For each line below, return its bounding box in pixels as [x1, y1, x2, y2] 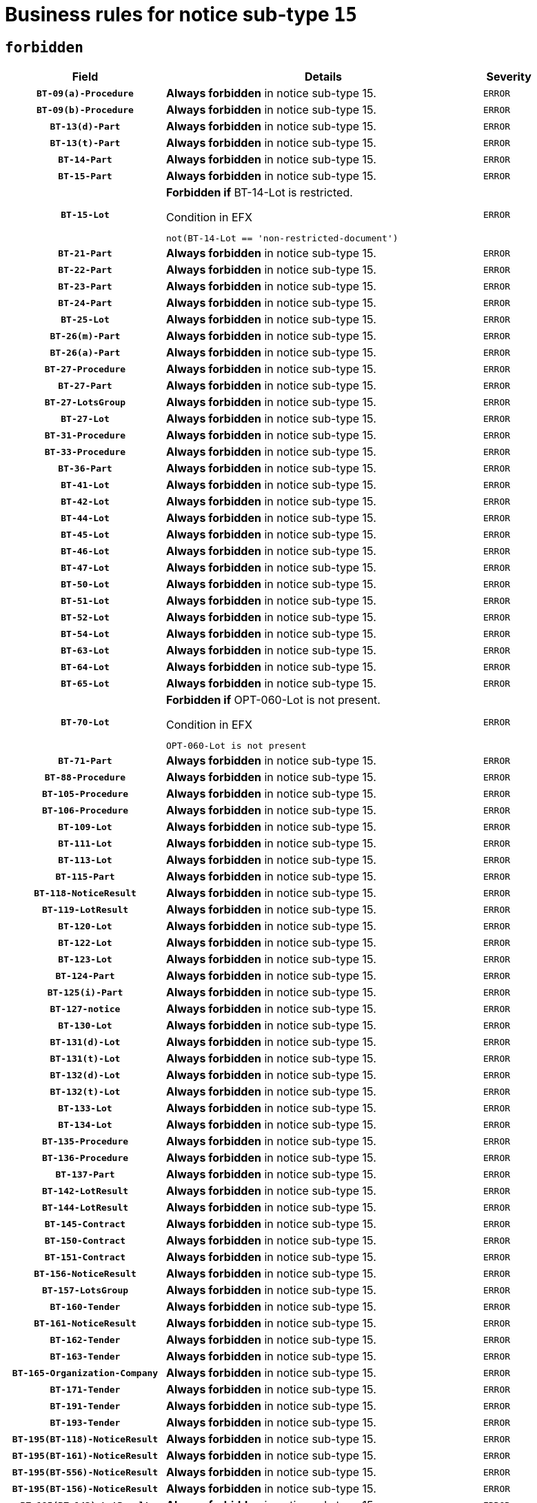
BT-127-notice [50, 1003, 121, 1014]
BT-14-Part [58, 154, 112, 165]
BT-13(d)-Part [50, 121, 121, 132]
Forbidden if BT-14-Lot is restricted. [165, 185, 353, 200]
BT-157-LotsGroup [41, 1284, 129, 1295]
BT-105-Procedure [41, 788, 129, 799]
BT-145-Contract [44, 1218, 126, 1229]
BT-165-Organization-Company [12, 1367, 159, 1378]
